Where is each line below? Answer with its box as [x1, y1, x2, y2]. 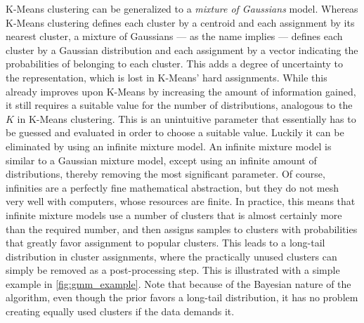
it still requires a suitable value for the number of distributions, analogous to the [6, 98, 353, 112]
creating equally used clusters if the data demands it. [6, 304, 235, 319]
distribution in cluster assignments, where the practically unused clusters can [6, 249, 337, 263]
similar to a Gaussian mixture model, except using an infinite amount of [6, 152, 317, 167]
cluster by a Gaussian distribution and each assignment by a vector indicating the [6, 42, 358, 57]
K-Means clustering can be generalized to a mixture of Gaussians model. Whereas [6, 1, 358, 15]
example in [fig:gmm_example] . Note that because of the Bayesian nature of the [6, 276, 351, 291]
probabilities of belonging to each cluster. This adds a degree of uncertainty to [6, 56, 343, 71]
